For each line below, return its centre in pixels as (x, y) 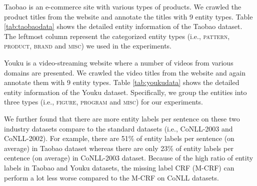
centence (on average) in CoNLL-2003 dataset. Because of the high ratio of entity (129, 158)
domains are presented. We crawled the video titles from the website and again (125, 72)
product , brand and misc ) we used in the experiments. (88, 46)
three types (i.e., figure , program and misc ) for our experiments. (103, 102)
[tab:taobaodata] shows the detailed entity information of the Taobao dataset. (123, 26)
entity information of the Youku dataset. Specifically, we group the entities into (125, 92)
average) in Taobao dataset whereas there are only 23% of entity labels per (119, 148)
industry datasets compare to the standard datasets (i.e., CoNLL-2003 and (118, 128)
